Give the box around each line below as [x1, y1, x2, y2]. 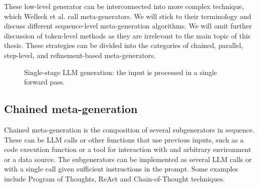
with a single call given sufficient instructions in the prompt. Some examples [4, 163, 238, 174]
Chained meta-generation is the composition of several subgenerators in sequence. [4, 124, 254, 134]
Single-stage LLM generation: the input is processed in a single [24, 66, 217, 77]
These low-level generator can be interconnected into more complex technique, [4, 1, 244, 11]
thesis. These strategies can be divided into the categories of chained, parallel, [4, 40, 243, 50]
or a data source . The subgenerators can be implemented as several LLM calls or [4, 153, 252, 164]
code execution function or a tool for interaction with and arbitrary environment [4, 144, 251, 154]
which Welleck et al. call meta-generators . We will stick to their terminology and [4, 10, 251, 21]
